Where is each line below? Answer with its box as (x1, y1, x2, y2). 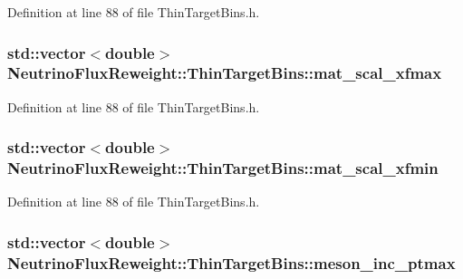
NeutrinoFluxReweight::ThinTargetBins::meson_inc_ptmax (7, 251, 456, 274)
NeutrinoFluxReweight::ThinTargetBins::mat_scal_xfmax (7, 62, 442, 84)
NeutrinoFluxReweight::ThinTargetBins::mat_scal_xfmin (7, 157, 439, 179)
